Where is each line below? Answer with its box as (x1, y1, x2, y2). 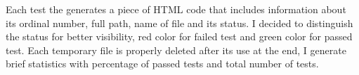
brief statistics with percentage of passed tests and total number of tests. (6, 56, 319, 71)
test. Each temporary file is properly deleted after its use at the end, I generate (6, 42, 346, 57)
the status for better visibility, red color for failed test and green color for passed (6, 29, 353, 44)
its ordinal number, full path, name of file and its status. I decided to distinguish (6, 15, 353, 30)
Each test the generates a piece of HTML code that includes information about (6, 2, 346, 16)
